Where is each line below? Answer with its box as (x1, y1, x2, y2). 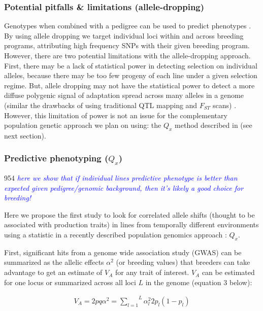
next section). (4, 130, 46, 141)
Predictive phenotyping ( (4, 152, 109, 164)
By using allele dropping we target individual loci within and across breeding (4, 30, 244, 41)
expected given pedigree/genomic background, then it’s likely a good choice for (4, 182, 244, 193)
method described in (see (175, 120, 252, 130)
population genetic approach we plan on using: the (4, 120, 161, 130)
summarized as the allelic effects (4, 257, 104, 267)
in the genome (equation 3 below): (145, 277, 252, 287)
